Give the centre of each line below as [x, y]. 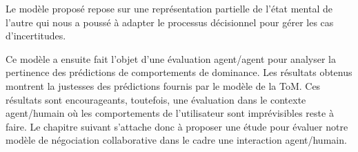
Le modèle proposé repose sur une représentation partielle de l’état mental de [169, 8]
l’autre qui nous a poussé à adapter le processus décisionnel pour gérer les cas [170, 22]
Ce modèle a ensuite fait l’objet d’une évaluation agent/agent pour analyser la [171, 58]
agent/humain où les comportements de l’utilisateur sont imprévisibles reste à [170, 113]
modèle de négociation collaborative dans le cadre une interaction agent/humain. [176, 140]
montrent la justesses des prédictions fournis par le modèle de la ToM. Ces [163, 85]
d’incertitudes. [36, 36]
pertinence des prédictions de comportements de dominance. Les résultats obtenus [179, 72]
